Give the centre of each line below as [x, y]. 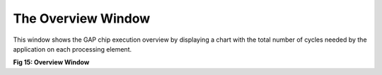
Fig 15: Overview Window [51, 62]
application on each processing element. [73, 49]
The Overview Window [82, 18]
